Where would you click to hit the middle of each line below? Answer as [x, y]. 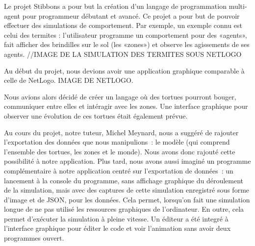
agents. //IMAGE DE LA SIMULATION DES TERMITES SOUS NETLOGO [123, 54]
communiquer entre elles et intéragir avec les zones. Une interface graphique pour [126, 106]
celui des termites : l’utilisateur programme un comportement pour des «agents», [126, 35]
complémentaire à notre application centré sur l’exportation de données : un [119, 170]
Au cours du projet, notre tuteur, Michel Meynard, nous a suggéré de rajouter [121, 132]
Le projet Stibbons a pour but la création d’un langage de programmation [115, 6]
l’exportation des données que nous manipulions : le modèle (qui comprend [117, 142]
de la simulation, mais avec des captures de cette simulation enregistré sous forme [127, 190]
